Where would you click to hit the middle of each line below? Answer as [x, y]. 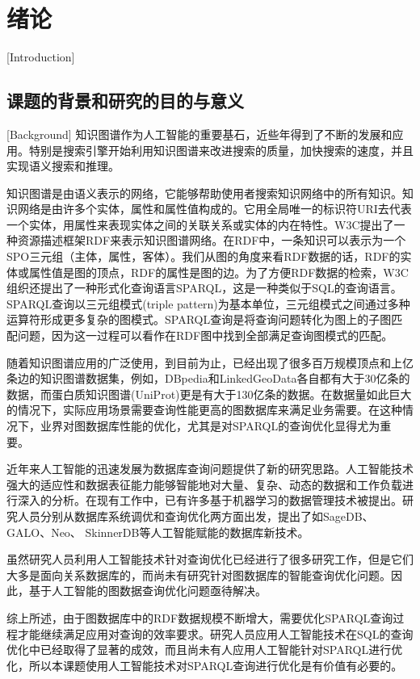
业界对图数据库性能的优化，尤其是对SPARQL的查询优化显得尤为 [210, 426]
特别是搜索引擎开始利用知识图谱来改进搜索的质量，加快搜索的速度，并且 [221, 150]
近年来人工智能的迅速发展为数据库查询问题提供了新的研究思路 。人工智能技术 [210, 469]
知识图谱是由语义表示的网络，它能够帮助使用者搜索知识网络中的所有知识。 [204, 193]
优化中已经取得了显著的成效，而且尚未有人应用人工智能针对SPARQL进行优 [205, 650]
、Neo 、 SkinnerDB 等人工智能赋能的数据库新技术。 [174, 532]
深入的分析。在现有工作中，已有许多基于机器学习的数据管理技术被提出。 [210, 500]
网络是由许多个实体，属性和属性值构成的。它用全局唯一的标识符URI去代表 [214, 209]
